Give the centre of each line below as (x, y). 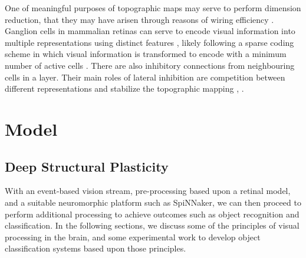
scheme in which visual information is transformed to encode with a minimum (146, 54)
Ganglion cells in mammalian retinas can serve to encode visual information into (150, 31)
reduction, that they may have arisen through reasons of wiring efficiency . (139, 19)
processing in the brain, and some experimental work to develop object (133, 237)
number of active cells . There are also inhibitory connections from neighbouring (150, 65)
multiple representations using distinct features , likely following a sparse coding (149, 42)
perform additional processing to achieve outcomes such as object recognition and (152, 214)
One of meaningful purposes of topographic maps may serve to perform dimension (153, 8)
